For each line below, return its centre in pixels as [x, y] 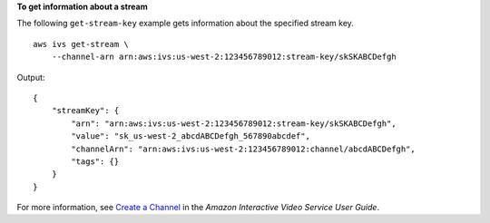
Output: [31, 77]
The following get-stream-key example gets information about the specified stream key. [185, 24]
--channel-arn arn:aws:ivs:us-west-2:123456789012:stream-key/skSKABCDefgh [224, 57]
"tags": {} [95, 161]
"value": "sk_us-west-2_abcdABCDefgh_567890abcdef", [191, 136]
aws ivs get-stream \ [81, 44]
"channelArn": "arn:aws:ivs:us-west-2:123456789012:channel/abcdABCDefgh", [244, 149]
